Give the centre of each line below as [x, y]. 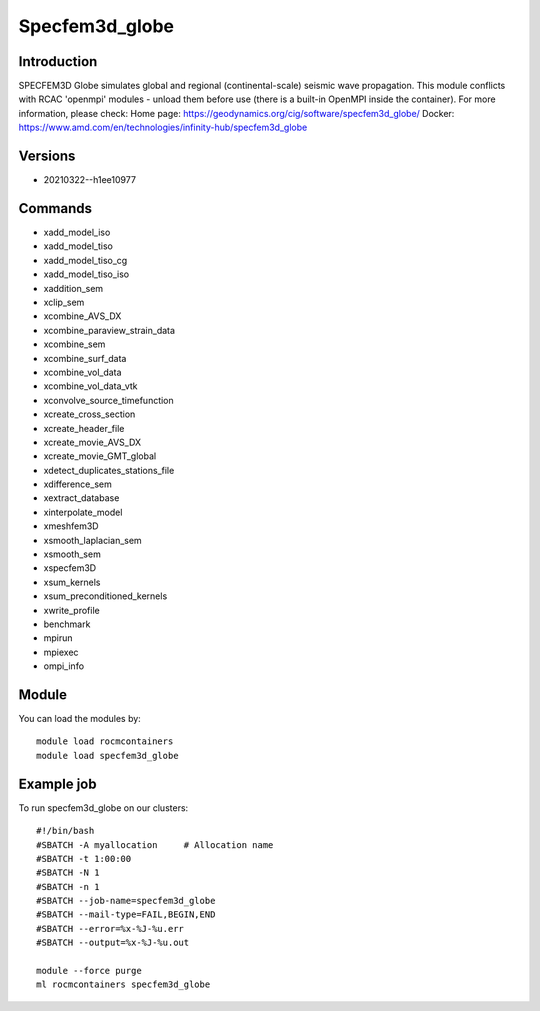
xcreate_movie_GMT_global [100, 456]
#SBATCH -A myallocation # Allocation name [155, 844]
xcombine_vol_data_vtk [90, 386]
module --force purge [89, 971]
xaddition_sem [73, 288]
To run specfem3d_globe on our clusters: [103, 807]
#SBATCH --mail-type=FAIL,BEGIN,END [126, 914]
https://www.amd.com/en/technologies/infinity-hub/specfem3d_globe [163, 127]
